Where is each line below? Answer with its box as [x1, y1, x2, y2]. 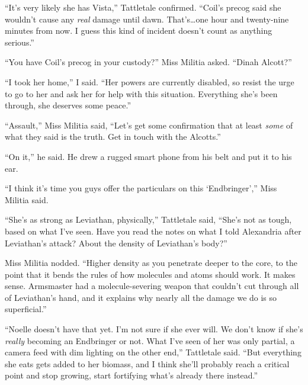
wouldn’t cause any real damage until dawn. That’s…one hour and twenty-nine [5, 12, 289, 25]
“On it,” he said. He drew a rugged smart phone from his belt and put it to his [5, 150, 292, 162]
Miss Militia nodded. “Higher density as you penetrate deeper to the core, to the [5, 256, 297, 269]
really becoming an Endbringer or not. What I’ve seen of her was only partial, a [5, 334, 295, 346]
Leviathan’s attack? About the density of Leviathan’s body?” [5, 236, 227, 249]
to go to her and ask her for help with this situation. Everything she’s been [5, 87, 278, 100]
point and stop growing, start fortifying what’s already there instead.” [5, 369, 258, 381]
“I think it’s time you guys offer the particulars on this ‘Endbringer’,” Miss [5, 182, 277, 194]
